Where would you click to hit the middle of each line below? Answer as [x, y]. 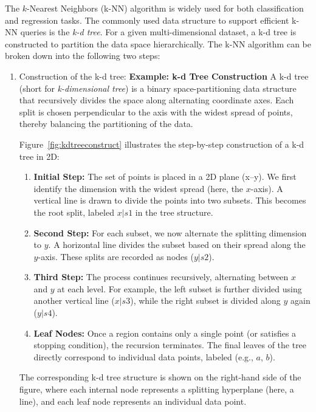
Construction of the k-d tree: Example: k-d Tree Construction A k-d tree [164, 76]
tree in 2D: [39, 156]
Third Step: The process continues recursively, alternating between [161, 277]
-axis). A [267, 188]
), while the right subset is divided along [205, 300]
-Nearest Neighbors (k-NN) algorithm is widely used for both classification [165, 8]
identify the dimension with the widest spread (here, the [139, 188]
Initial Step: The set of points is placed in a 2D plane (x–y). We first [165, 177]
